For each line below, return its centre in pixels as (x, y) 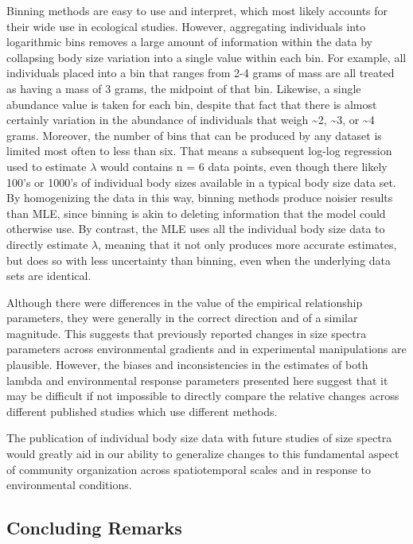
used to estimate (47, 166)
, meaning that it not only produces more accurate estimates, (247, 244)
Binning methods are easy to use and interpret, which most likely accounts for (197, 10)
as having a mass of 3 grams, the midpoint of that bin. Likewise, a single (184, 88)
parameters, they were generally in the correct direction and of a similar (182, 318)
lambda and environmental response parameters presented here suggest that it (197, 380)
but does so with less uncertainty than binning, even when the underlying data (199, 260)
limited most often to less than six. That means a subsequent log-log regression (199, 151)
